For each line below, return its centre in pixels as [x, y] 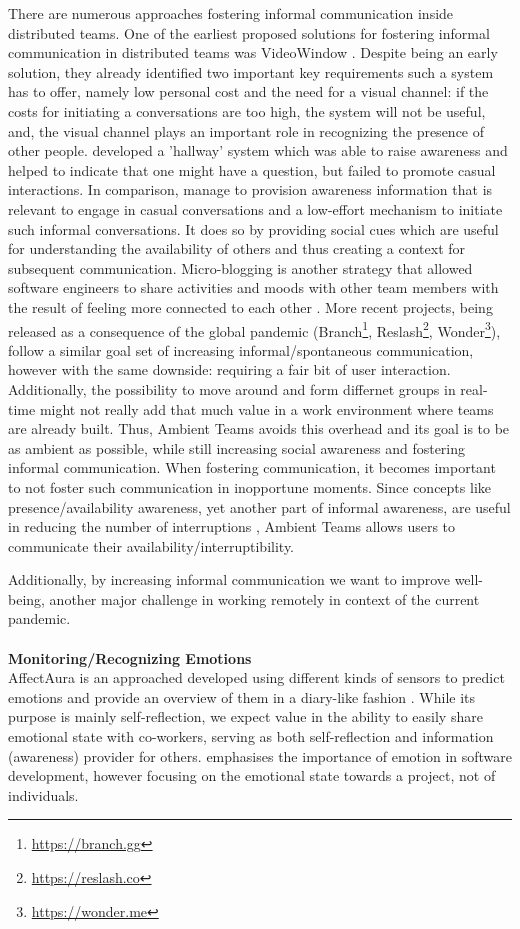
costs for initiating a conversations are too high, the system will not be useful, [247, 110]
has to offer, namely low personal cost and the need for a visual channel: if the [248, 91]
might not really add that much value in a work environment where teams [266, 408]
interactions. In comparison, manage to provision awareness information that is [250, 189]
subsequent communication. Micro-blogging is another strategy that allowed [240, 267]
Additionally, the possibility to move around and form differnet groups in [232, 388]
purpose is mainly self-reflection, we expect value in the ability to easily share [245, 716]
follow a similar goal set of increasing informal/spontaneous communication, [241, 349]
